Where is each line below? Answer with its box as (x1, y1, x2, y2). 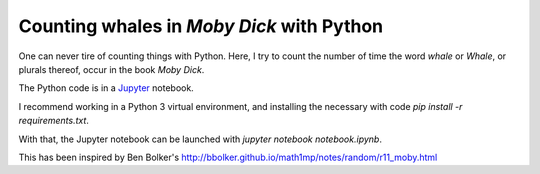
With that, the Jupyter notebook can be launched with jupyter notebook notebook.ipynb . (18, 133, 382, 145)
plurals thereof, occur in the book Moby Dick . (18, 63, 205, 75)
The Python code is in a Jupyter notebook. (18, 82, 194, 94)
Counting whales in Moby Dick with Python (18, 15, 384, 37)
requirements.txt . (18, 115, 90, 127)
